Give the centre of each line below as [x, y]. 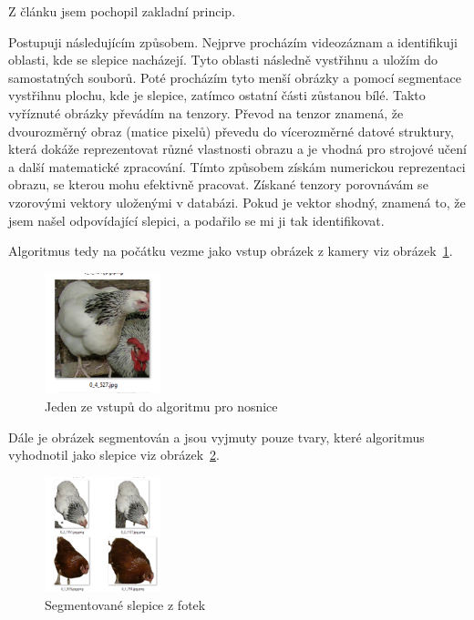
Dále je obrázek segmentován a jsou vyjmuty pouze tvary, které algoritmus [216, 437]
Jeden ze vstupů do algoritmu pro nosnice [161, 407]
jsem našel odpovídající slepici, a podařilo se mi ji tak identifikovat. [196, 220]
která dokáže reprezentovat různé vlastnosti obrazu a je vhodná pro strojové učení [237, 149]
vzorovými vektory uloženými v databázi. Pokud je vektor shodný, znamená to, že [237, 202]
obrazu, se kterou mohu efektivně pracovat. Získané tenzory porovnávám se [218, 184]
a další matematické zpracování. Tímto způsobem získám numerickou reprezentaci [237, 166]
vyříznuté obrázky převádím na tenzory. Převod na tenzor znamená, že [206, 112]
